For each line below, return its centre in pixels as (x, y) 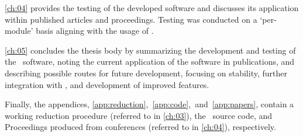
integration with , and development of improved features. (107, 84)
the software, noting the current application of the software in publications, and (150, 62)
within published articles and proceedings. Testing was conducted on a (131, 19)
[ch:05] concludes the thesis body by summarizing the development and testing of (150, 50)
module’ (19, 31)
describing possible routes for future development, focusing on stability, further (146, 73)
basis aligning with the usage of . (95, 31)
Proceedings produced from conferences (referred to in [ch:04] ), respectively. (140, 127)
